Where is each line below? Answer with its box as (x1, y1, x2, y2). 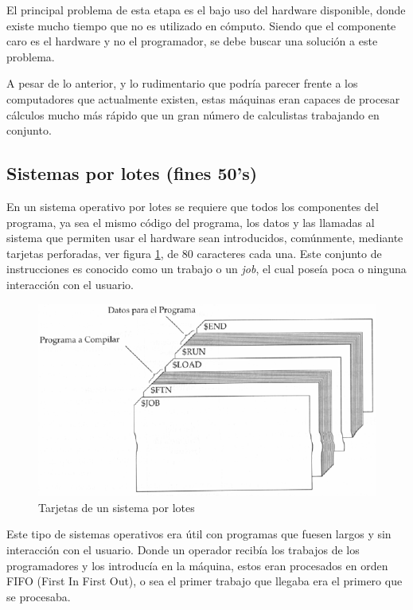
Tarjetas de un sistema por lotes (38, 499, 195, 515)
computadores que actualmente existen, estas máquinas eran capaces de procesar (6, 90, 400, 107)
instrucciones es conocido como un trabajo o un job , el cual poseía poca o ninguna (6, 260, 407, 277)
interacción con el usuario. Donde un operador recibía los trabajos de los (6, 542, 360, 558)
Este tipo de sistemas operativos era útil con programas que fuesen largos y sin (6, 526, 392, 542)
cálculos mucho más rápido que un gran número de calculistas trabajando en (6, 106, 380, 123)
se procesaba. (6, 588, 71, 604)
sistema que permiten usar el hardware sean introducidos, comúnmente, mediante (6, 229, 403, 246)
